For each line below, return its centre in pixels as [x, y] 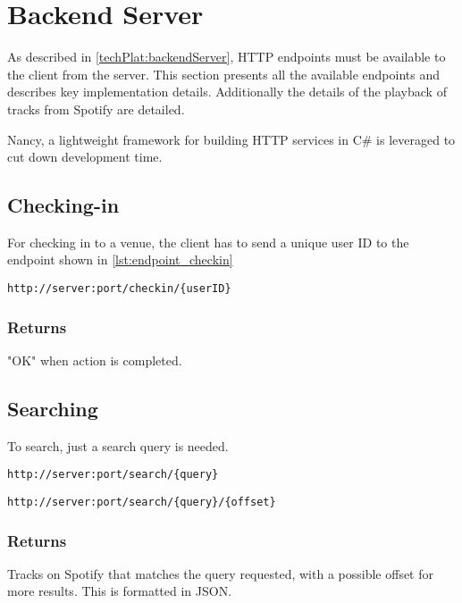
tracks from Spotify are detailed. [96, 109]
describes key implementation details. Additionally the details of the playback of [227, 92]
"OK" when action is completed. [95, 360]
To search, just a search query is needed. [118, 445]
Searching [53, 408]
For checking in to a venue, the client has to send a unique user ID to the [208, 242]
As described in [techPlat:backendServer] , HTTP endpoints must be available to [227, 57]
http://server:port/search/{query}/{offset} [142, 502]
